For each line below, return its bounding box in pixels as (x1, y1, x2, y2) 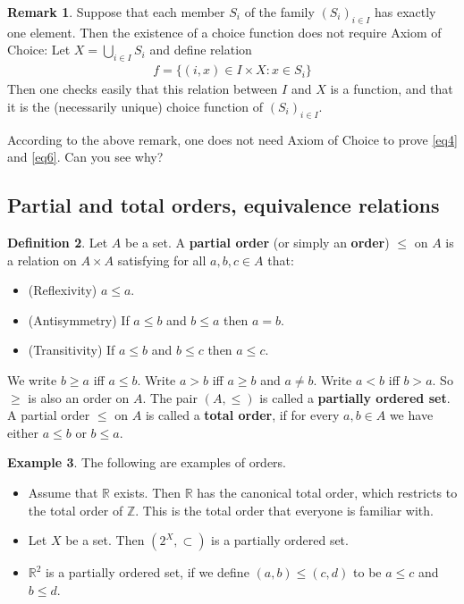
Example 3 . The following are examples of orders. (7, 453, 287, 472)
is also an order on (28, 388, 130, 407)
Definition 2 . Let (7, 233, 108, 251)
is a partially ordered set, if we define (46, 563, 249, 582)
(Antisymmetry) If (28, 310, 130, 329)
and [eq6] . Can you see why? (7, 147, 164, 166)
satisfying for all (117, 250, 207, 269)
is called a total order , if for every (145, 406, 340, 424)
